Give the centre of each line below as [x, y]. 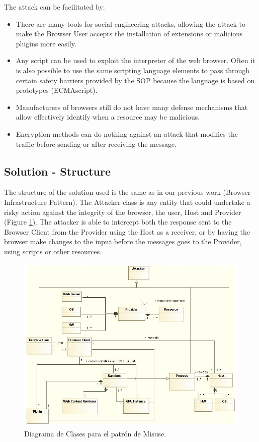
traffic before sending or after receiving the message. [96, 144]
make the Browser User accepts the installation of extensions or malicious [129, 34]
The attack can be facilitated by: [55, 7]
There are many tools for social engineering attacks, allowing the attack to [131, 23]
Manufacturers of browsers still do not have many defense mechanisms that [132, 107]
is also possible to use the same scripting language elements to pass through [133, 70]
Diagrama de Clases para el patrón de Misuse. [95, 433]
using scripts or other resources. [53, 251]
